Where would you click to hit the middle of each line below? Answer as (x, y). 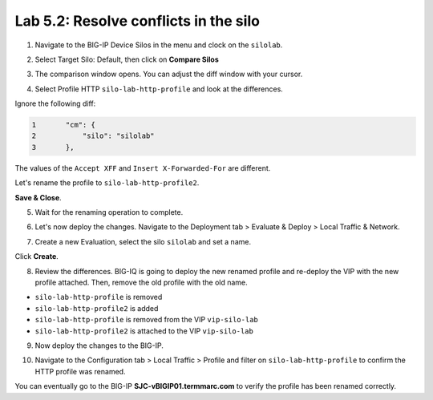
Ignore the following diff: (55, 103)
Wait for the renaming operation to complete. (109, 212)
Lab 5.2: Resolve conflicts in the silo (138, 21)
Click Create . (37, 257)
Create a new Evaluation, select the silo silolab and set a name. (143, 241)
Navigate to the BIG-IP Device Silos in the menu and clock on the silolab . (159, 45)
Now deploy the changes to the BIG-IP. (99, 345)
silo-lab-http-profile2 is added (97, 308)
